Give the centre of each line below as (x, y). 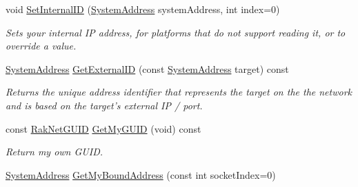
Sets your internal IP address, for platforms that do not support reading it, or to (176, 32)
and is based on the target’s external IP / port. (104, 105)
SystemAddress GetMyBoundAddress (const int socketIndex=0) (141, 174)
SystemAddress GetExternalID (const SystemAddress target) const (147, 68)
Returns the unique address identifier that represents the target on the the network (179, 92)
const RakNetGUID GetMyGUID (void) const (103, 128)
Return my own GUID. (54, 152)
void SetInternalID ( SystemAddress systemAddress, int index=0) (143, 9)
